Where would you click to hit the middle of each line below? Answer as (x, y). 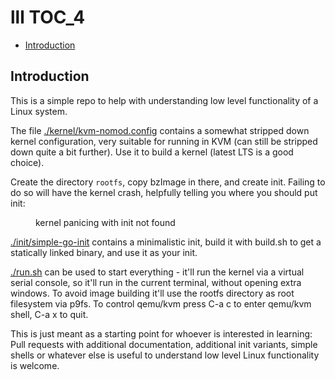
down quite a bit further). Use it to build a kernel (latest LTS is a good (152, 152)
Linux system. (39, 111)
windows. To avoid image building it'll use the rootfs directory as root (152, 293)
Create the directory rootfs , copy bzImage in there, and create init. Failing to (168, 182)
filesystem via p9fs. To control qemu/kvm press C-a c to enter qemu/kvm (161, 303)
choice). (27, 162)
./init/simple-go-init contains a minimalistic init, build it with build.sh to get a (166, 242)
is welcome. (35, 365)
